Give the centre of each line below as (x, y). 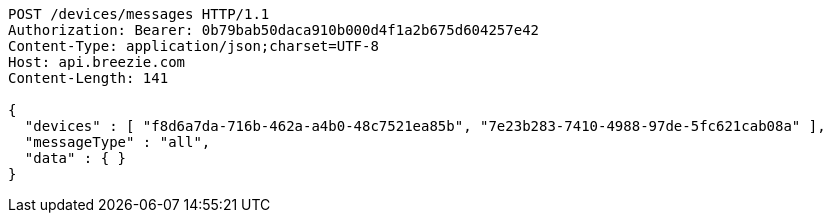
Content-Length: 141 (88, 78)
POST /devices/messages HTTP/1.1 (139, 14)
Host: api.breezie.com (97, 62)
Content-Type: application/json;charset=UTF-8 (193, 46)
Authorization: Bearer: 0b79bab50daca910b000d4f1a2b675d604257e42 (274, 30)
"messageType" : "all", (117, 142)
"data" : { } (75, 158)
